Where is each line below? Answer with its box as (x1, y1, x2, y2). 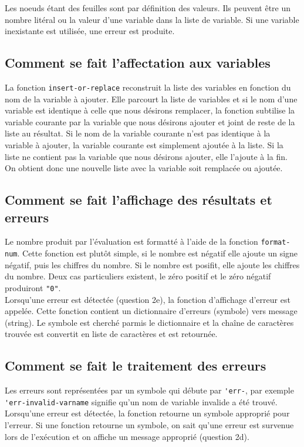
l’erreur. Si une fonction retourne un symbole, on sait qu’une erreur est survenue (5, 419, 294, 431)
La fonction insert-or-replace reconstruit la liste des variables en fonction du (5, 81, 291, 93)
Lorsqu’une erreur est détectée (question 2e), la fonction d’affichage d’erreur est (5, 293, 291, 305)
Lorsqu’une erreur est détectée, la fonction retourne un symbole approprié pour (5, 407, 290, 419)
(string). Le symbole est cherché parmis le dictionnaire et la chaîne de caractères (5, 316, 294, 328)
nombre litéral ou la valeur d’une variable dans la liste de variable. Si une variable (5, 13, 299, 25)
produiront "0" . (5, 281, 61, 293)
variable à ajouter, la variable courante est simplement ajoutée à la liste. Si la (5, 139, 283, 151)
